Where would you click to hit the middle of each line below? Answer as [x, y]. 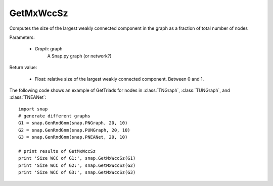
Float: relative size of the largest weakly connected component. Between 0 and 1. [119, 79]
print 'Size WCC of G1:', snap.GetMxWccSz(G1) [77, 158]
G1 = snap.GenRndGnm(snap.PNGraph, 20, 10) [73, 123]
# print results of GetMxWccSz [57, 151]
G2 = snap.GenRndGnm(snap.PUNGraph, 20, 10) [75, 130]
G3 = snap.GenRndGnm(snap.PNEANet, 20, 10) [73, 137]
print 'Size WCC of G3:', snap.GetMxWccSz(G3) [77, 172]
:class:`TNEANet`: [28, 97]
